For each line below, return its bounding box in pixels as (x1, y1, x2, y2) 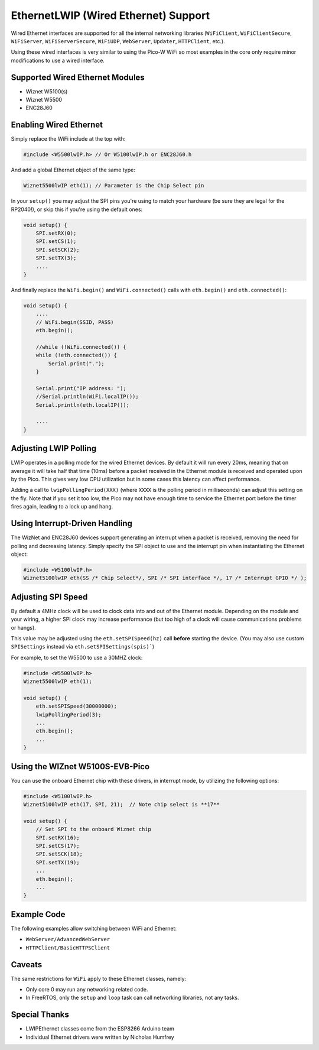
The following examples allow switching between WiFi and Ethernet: (11, 925, 177, 932)
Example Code (11, 909, 66, 919)
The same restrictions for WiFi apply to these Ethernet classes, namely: (11, 975, 186, 982)
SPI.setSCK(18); (35, 851, 83, 857)
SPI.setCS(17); (35, 842, 80, 850)
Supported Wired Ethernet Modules (11, 72, 145, 82)
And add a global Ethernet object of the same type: (11, 166, 135, 174)
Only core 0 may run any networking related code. (25, 986, 148, 993)
